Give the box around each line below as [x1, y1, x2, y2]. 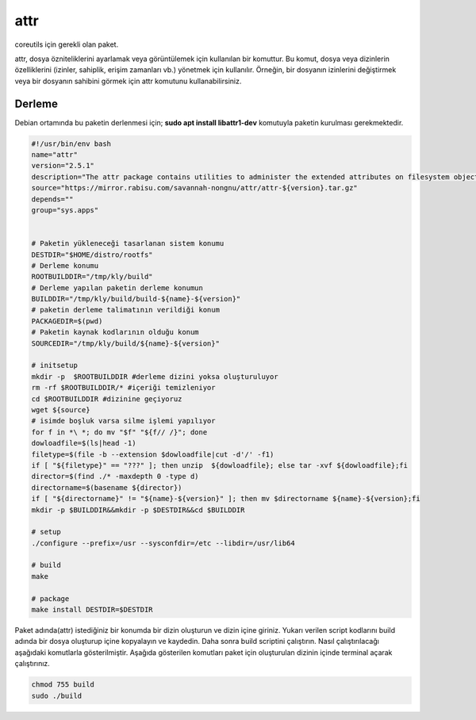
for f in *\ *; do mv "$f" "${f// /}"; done [31, 427, 208, 436]
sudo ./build [31, 691, 83, 700]
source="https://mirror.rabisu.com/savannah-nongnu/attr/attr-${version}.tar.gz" [31, 183, 359, 193]
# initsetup [31, 361, 79, 370]
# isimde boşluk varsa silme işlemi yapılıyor [31, 416, 216, 426]
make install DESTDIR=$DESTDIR [31, 605, 154, 615]
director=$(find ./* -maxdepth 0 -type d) [31, 472, 199, 481]
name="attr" [31, 151, 79, 159]
